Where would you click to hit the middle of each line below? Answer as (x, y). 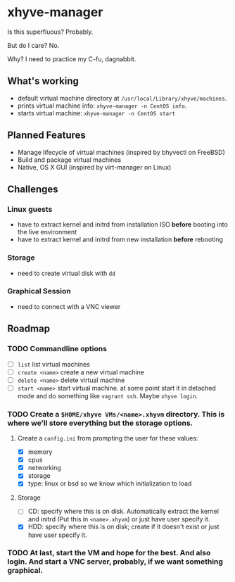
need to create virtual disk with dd (66, 273)
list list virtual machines (53, 364)
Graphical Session (39, 291)
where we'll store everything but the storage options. (100, 423)
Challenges (33, 189)
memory (40, 452)
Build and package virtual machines (69, 160)
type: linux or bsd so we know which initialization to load (110, 483)
